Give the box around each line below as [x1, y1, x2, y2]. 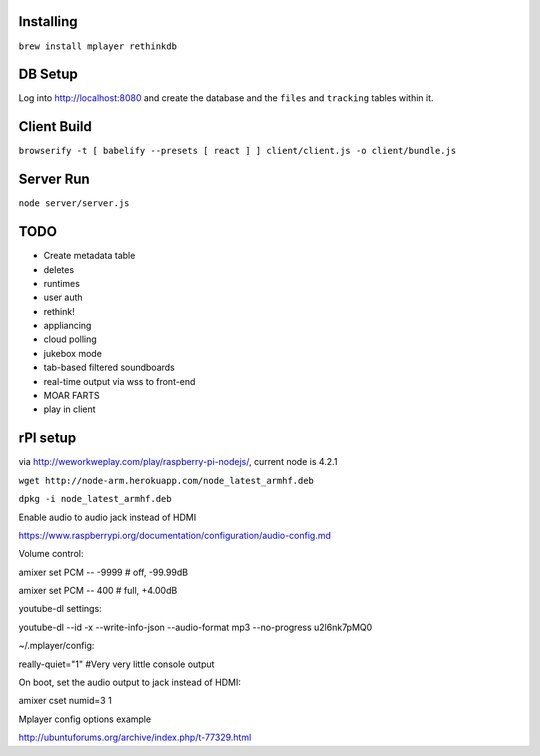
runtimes [43, 277, 80, 289]
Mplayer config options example [18, 713, 152, 725]
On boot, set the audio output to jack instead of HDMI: [18, 676, 242, 689]
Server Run [18, 171, 90, 188]
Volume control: [18, 548, 84, 560]
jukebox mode [43, 347, 102, 359]
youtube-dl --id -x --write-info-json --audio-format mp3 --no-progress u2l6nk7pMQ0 [18, 621, 373, 633]
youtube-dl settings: [18, 603, 102, 615]
